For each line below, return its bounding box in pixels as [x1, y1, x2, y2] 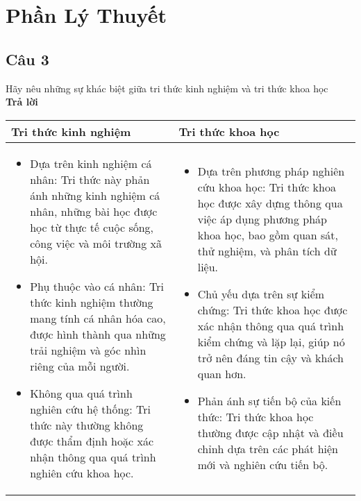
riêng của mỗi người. [30, 357, 130, 374]
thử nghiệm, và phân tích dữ [197, 243, 337, 260]
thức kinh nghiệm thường [30, 294, 153, 310]
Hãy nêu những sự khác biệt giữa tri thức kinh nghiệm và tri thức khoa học [6, 80, 328, 95]
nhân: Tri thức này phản [30, 171, 150, 187]
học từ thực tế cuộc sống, [30, 219, 154, 235]
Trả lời [6, 94, 38, 109]
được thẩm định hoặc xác [30, 432, 153, 449]
